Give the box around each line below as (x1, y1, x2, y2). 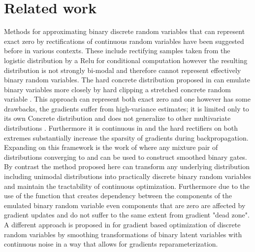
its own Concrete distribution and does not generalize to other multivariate (4, 113, 231, 123)
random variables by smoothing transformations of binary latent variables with (4, 229, 242, 239)
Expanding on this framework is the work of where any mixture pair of (4, 142, 218, 152)
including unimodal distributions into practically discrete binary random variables (4, 171, 251, 181)
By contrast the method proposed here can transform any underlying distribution (4, 161, 250, 172)
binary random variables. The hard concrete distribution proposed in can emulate (4, 74, 250, 85)
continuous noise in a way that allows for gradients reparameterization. (4, 239, 218, 249)
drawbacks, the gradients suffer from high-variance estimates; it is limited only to (4, 103, 249, 113)
